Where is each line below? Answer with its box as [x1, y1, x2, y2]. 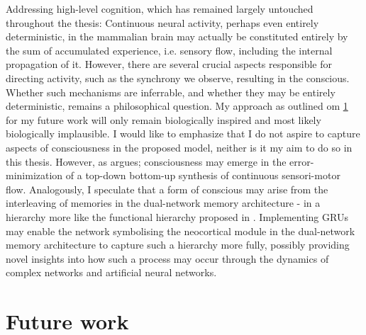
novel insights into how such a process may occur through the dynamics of [6, 251, 329, 266]
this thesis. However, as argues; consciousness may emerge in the [6, 154, 287, 169]
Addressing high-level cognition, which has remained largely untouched [6, 1, 314, 16]
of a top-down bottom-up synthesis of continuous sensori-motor [65, 168, 340, 183]
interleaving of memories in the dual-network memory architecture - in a [6, 195, 321, 210]
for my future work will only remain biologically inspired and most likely [6, 112, 321, 127]
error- [289, 154, 314, 169]
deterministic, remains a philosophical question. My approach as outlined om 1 [6, 98, 348, 113]
